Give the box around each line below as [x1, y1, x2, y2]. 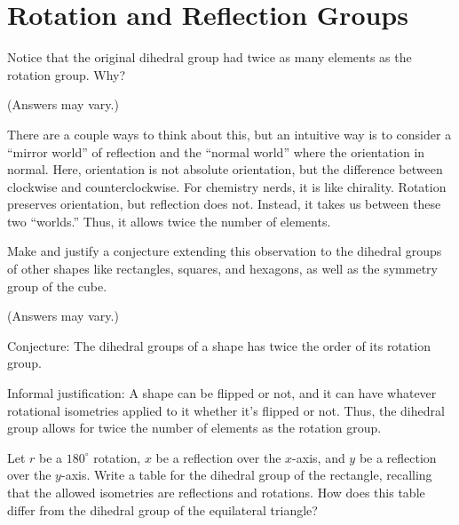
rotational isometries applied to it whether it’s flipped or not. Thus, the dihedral [7, 401, 445, 419]
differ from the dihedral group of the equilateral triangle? [7, 500, 318, 519]
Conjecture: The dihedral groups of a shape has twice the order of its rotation [7, 336, 431, 354]
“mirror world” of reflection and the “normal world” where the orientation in [7, 142, 425, 161]
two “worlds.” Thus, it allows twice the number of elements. [7, 211, 331, 230]
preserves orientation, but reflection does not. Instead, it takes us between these [7, 195, 441, 213]
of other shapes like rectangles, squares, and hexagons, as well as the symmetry [7, 259, 438, 278]
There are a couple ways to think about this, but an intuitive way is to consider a [7, 124, 452, 143]
